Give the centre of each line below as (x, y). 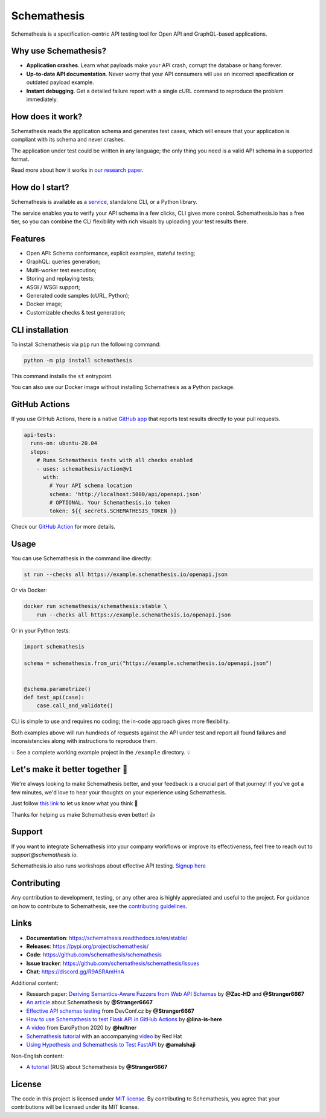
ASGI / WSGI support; (53, 287)
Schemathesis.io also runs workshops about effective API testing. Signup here (109, 866)
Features (28, 239)
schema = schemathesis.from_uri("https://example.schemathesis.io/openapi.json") (148, 663)
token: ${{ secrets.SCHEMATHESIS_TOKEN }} (113, 511)
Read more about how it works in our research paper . (77, 170)
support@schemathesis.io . (45, 855)
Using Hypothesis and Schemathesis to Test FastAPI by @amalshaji (111, 1045)
